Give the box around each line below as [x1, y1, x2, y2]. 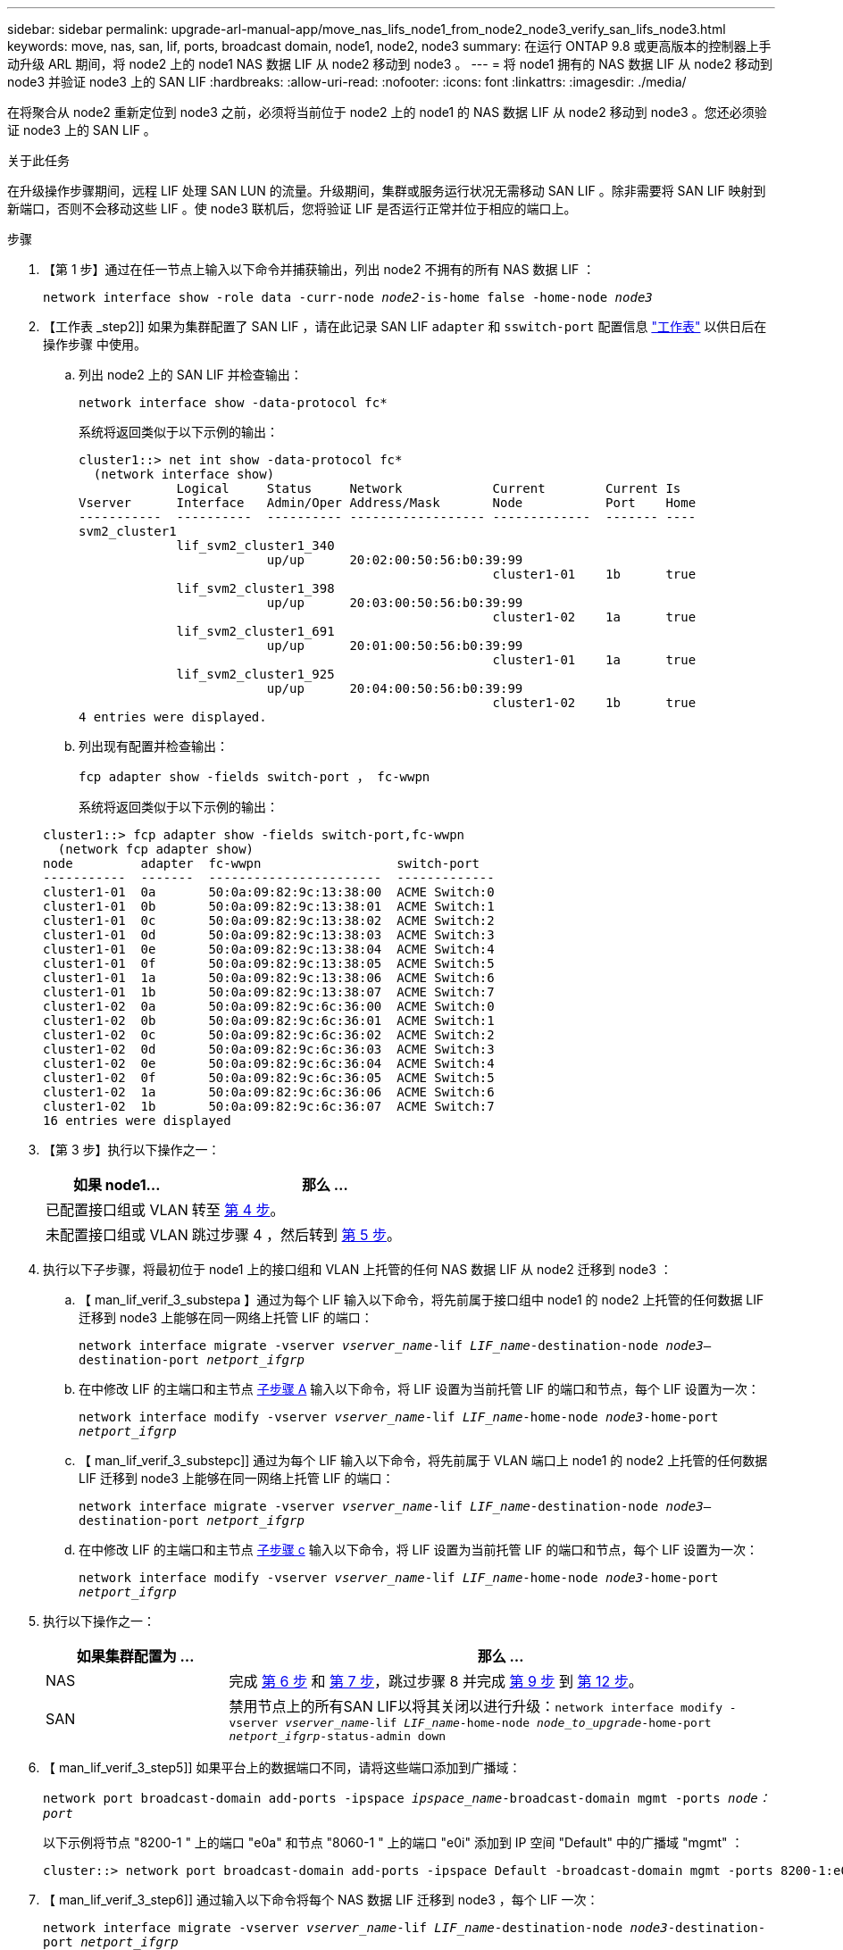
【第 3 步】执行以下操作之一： [43, 1142, 221, 1157]
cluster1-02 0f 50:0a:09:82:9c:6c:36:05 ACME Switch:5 [43, 1071, 495, 1085]
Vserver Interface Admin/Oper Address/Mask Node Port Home [79, 496, 697, 510]
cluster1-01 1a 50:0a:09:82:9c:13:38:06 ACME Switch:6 [43, 971, 495, 985]
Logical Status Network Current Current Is [176, 481, 681, 496]
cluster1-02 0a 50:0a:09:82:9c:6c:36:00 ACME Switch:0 [43, 999, 495, 1013]
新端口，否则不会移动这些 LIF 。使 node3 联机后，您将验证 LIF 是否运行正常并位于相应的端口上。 [7, 201, 577, 216]
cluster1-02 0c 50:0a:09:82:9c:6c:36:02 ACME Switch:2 [43, 1028, 495, 1042]
